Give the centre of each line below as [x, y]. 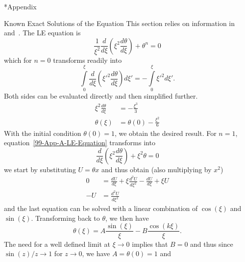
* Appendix [20, 6]
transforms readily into [87, 60]
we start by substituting [40, 169]
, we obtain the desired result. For [165, 133]
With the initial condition [43, 133]
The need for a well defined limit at [57, 244]
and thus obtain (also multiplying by [157, 169]
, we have [96, 253]
